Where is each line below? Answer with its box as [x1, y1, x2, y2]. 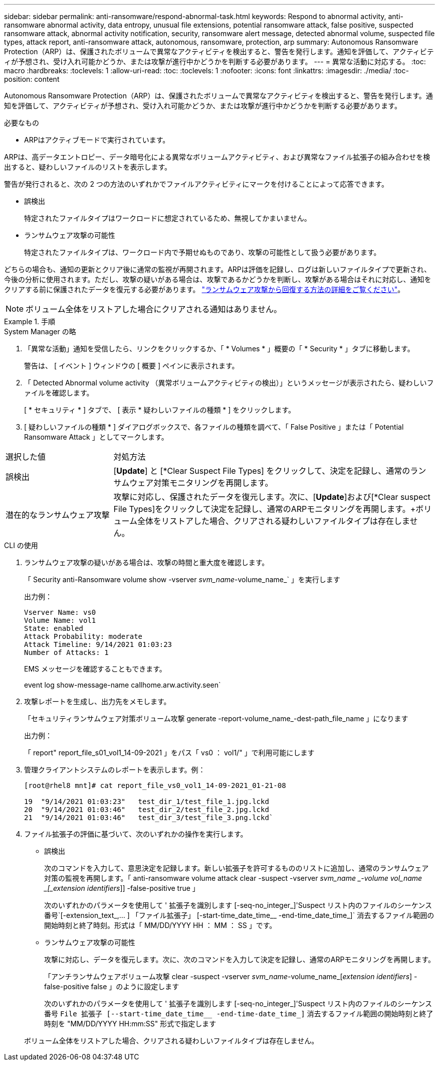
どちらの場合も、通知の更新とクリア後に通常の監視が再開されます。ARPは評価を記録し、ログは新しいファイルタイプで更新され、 [4, 265, 431, 274]
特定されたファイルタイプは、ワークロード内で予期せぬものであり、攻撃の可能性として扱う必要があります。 [24, 248, 381, 256]
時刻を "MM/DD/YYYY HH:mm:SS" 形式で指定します [44, 1019, 216, 1028]
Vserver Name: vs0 [24, 608, 96, 616]
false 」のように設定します [91, 982, 179, 991]
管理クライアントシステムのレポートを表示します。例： [24, 765, 205, 774]
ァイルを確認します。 [24, 388, 94, 397]
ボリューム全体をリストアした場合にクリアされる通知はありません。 [26, 304, 282, 314]
